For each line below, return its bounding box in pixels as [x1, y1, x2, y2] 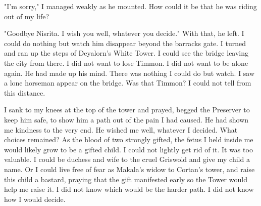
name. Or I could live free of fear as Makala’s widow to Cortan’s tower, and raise [4, 163, 255, 174]
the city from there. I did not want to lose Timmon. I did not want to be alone [4, 57, 248, 68]
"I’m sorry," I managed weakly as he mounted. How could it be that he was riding [4, 1, 257, 11]
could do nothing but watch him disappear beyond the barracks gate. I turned [4, 37, 246, 48]
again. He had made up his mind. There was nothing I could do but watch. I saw [4, 67, 255, 78]
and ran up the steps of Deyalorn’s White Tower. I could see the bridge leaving [4, 48, 249, 58]
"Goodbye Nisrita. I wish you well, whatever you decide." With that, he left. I [4, 28, 244, 38]
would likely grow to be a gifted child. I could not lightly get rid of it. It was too [4, 144, 253, 154]
